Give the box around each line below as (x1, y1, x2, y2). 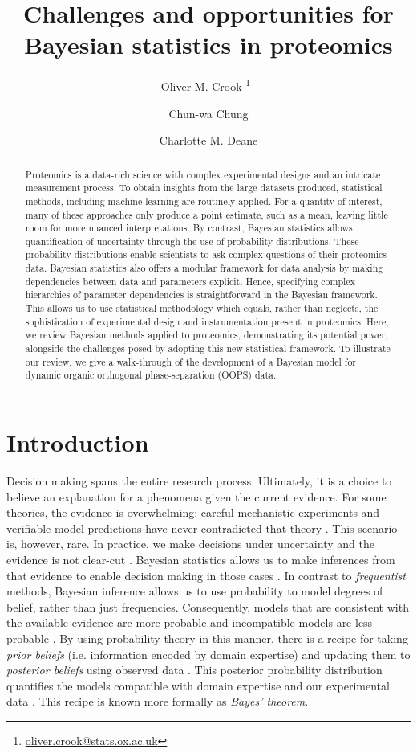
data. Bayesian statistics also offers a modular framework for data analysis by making (25, 261, 383, 275)
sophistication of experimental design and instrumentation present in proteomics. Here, (25, 314, 389, 328)
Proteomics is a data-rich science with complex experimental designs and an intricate (25, 167, 381, 181)
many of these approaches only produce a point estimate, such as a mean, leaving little (25, 207, 388, 221)
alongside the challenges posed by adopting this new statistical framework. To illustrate (25, 342, 391, 355)
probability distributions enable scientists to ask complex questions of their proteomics (25, 248, 387, 261)
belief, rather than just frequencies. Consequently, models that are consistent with (6, 598, 409, 615)
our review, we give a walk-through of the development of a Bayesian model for (25, 354, 357, 368)
